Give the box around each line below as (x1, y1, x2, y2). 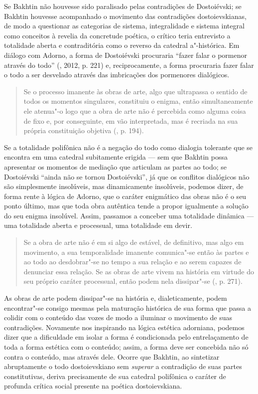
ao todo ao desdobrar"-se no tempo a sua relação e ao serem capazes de (23, 256, 242, 267)
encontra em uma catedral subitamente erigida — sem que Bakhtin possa (4, 152, 228, 162)
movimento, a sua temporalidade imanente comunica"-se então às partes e (23, 246, 249, 257)
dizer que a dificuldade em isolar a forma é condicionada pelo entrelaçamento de (4, 332, 249, 342)
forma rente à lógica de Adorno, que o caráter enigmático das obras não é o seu (4, 191, 247, 201)
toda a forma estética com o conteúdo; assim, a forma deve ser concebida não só (4, 342, 249, 352)
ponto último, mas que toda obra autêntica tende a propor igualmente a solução (4, 200, 249, 211)
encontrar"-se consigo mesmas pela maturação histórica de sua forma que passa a (4, 302, 251, 313)
